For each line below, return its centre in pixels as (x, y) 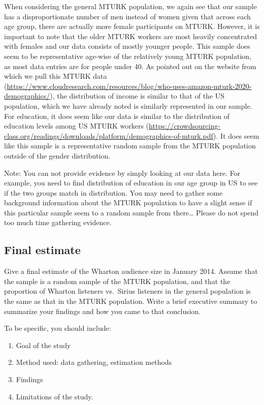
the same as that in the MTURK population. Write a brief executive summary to (131, 301)
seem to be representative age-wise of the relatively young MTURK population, (128, 56)
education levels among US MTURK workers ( (77, 126)
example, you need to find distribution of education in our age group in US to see (131, 183)
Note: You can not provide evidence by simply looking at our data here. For (122, 173)
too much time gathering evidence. (58, 222)
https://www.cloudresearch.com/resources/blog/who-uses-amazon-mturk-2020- (129, 86)
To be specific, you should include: (58, 328)
